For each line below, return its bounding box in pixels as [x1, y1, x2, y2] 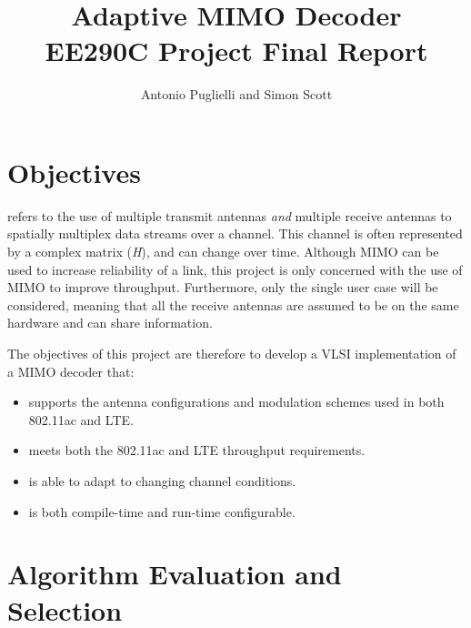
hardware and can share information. [7, 313, 213, 332]
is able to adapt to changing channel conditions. [28, 471, 296, 490]
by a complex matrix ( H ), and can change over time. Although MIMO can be [7, 242, 439, 261]
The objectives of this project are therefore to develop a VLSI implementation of [7, 344, 456, 362]
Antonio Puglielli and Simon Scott [140, 85, 333, 104]
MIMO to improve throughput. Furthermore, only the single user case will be [7, 278, 438, 297]
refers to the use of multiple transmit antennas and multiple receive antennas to [7, 206, 452, 225]
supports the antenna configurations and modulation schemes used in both [28, 392, 445, 411]
